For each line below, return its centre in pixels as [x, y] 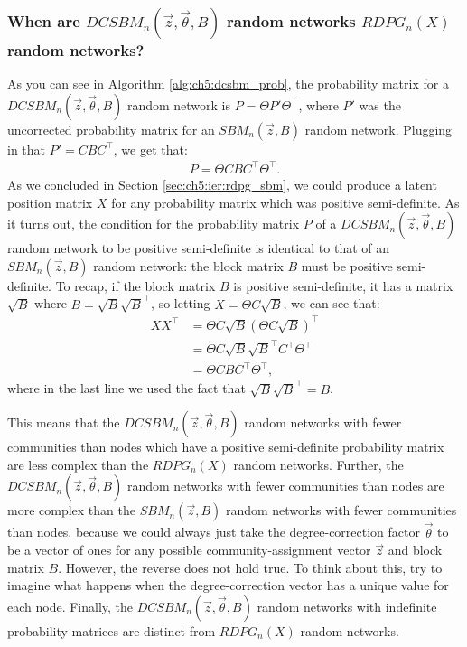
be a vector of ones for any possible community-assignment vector [189, 550]
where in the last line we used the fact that [126, 388]
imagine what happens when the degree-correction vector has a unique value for [228, 585]
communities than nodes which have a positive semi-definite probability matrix [226, 447]
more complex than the [71, 510]
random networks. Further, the [318, 464]
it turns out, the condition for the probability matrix [154, 224]
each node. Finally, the [70, 606]
